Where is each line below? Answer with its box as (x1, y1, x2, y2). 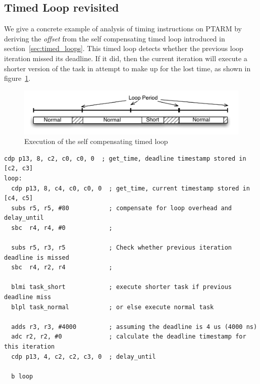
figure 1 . (4, 73, 31, 83)
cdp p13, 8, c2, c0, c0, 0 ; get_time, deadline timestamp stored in (4, 155, 246, 162)
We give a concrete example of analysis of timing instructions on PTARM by (4, 23, 242, 34)
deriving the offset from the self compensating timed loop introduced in (4, 33, 225, 43)
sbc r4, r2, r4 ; (11, 264, 113, 271)
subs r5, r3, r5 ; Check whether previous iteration (11, 244, 232, 252)
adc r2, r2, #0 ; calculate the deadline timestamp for (11, 333, 246, 341)
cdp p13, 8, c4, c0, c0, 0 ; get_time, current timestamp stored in (11, 184, 250, 192)
